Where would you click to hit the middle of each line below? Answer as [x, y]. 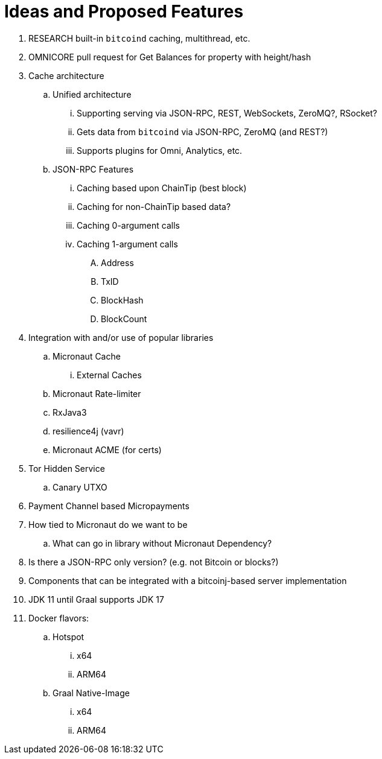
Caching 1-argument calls [127, 244]
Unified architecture [92, 94]
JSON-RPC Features [93, 169]
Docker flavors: [59, 618]
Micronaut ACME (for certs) [107, 449]
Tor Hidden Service [67, 468]
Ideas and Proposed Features [124, 11]
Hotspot [68, 637]
